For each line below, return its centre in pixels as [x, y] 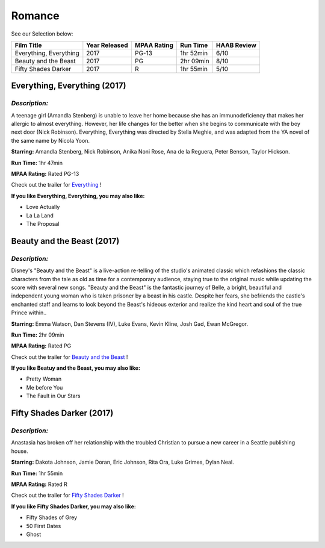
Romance [35, 16]
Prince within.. [29, 313]
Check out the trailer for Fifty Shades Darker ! [68, 495]
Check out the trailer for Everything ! [56, 185]
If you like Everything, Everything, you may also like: [78, 196]
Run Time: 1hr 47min [37, 163]
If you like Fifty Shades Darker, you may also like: [74, 506]
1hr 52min [194, 53]
